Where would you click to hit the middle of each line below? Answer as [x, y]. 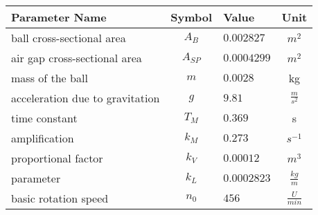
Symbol [192, 17]
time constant [44, 118]
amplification [43, 138]
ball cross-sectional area [69, 38]
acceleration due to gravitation [86, 98]
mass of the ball [50, 78]
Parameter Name [59, 17]
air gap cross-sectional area [77, 58]
